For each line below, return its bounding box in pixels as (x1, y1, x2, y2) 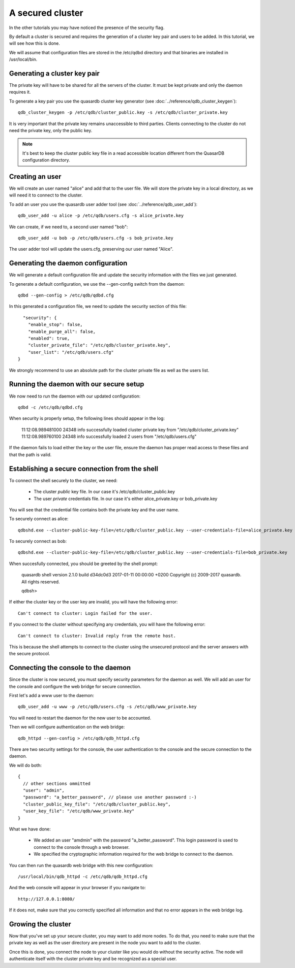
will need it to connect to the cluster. (9, 192, 83, 198)
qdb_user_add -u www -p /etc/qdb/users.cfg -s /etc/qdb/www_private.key (18, 704, 197, 709)
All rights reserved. (21, 579, 60, 585)
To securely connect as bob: (9, 538, 67, 544)
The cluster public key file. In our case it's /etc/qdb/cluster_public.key (33, 489, 176, 495)
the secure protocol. (9, 651, 50, 657)
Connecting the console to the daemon (9, 664, 131, 672)
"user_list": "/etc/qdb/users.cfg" (28, 349, 114, 355)
